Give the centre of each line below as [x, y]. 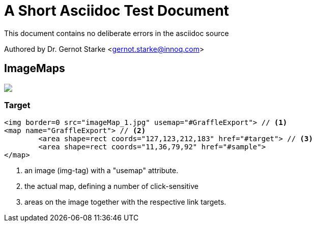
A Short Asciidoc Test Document [117, 11]
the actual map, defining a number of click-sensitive [111, 186]
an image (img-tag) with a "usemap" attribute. [102, 171]
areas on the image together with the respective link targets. [125, 202]
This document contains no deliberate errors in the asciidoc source [117, 33]
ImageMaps [35, 69]
